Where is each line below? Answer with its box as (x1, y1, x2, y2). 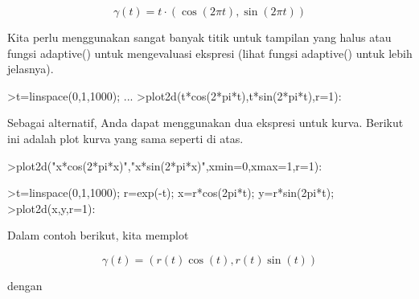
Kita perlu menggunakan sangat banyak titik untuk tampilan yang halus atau (7, 29, 392, 45)
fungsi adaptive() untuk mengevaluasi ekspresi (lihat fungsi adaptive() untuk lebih (7, 44, 413, 61)
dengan (7, 276, 43, 293)
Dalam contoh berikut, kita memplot (7, 227, 189, 244)
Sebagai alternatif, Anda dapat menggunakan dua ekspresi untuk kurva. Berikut (7, 114, 404, 131)
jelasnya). (7, 60, 54, 77)
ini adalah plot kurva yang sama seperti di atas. (7, 129, 244, 146)
